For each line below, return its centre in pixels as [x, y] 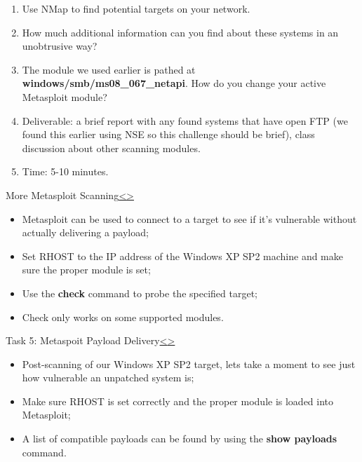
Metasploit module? [65, 96]
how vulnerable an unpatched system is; [108, 378]
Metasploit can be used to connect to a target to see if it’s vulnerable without [189, 218]
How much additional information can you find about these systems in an [180, 32]
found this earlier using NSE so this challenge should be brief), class [168, 134]
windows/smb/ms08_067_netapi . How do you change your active [174, 83]
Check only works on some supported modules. [123, 317]
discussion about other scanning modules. [111, 148]
